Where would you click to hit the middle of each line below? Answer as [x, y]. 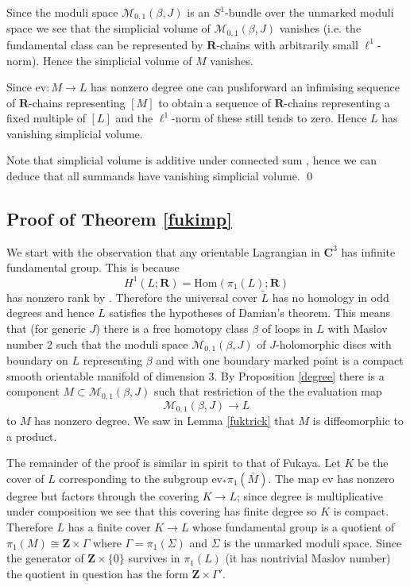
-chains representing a [337, 102]
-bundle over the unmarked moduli [309, 12]
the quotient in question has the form [97, 573]
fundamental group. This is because [93, 267]
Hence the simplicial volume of [117, 60]
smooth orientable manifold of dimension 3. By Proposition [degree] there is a [195, 375]
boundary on [37, 360]
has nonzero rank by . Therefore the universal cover [132, 297]
